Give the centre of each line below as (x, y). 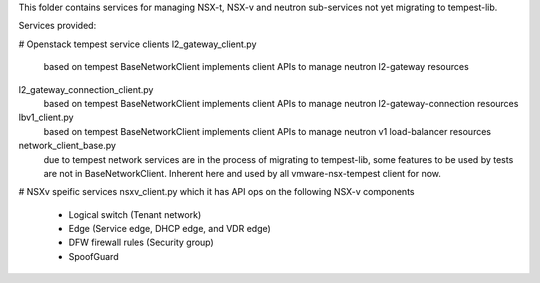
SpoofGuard (93, 256)
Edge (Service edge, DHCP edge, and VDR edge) (170, 229)
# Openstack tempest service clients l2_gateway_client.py (137, 44)
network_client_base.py (67, 146)
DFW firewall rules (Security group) (141, 242)
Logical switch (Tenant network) (135, 214)
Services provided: (57, 26)
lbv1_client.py (46, 117)
